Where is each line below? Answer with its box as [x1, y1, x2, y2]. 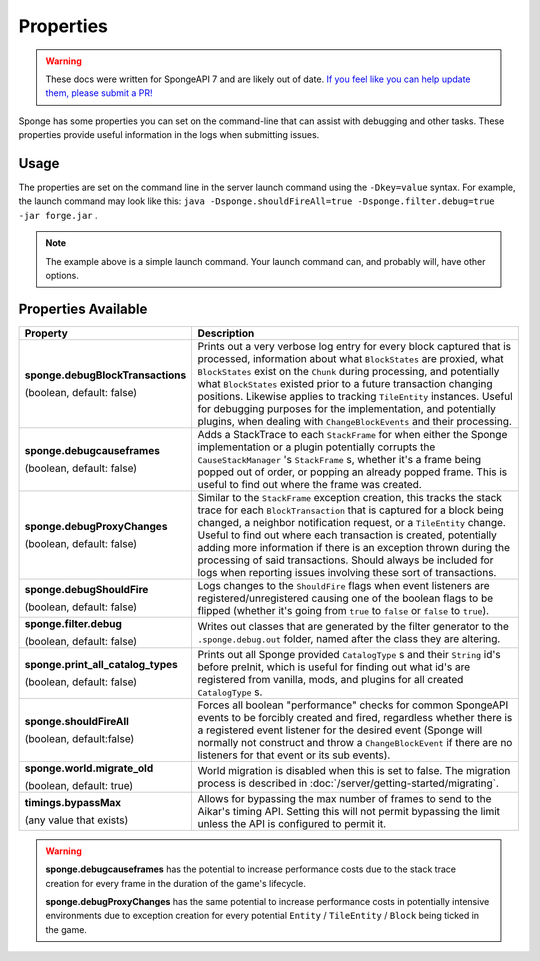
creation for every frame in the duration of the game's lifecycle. [45, 877, 307, 889]
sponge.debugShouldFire [24, 582, 149, 596]
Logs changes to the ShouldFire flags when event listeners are [197, 578, 490, 592]
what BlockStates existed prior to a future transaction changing [197, 376, 494, 390]
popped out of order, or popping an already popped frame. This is [197, 465, 508, 479]
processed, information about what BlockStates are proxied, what [197, 351, 504, 365]
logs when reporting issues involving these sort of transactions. [197, 565, 497, 579]
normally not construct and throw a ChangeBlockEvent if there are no [197, 735, 513, 749]
